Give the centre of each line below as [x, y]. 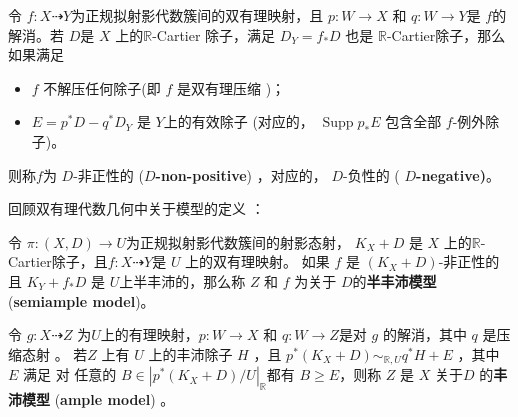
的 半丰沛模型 [394, 280]
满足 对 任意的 [70, 374]
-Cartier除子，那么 [446, 34]
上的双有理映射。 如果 [257, 261]
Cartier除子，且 [58, 261]
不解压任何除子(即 [102, 87]
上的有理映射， [149, 334]
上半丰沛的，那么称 [182, 280]
